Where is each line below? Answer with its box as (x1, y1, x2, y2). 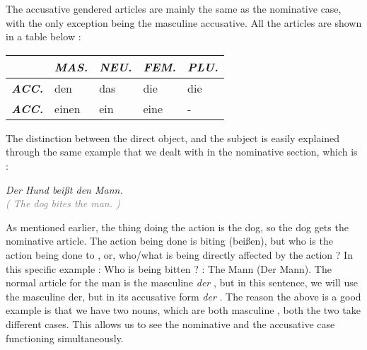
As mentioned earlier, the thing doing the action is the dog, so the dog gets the (6, 219, 349, 234)
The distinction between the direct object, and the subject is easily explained (6, 130, 340, 145)
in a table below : (6, 29, 81, 44)
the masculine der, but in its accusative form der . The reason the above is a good (6, 288, 361, 303)
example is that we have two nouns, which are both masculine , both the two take (6, 303, 361, 317)
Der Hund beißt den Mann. (6, 182, 123, 197)
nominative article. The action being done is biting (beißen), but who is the (6, 233, 333, 248)
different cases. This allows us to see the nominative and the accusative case (6, 316, 335, 331)
